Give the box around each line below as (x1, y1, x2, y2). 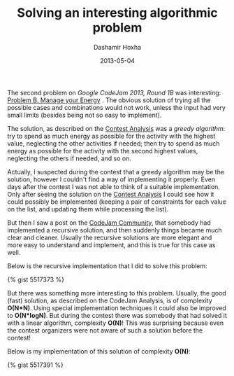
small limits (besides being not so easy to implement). (7, 111, 162, 119)
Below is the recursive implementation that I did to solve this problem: (7, 261, 207, 270)
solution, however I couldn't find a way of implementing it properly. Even (7, 175, 215, 183)
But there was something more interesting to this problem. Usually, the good (7, 288, 227, 297)
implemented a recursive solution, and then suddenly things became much (7, 225, 222, 234)
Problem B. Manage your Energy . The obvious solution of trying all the (7, 96, 211, 104)
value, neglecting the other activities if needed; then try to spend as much (7, 139, 220, 148)
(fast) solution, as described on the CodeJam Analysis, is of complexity (7, 296, 213, 305)
